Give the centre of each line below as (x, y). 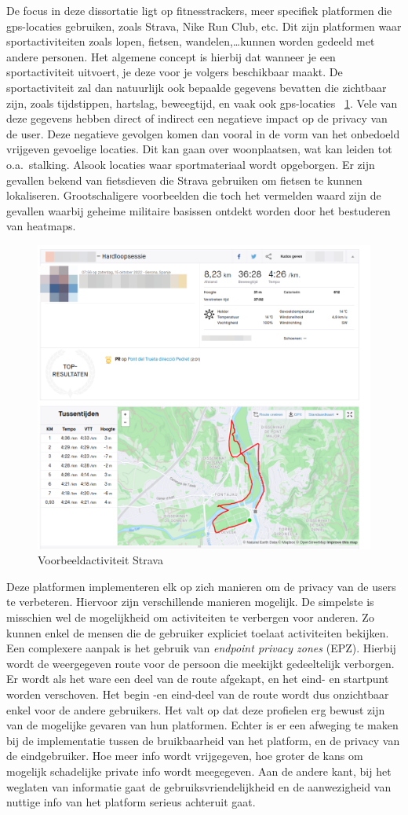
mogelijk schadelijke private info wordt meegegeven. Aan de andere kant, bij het (199, 771)
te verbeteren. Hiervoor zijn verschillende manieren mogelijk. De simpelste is (190, 602)
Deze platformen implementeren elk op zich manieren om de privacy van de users (201, 586)
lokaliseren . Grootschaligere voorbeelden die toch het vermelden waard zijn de (194, 195)
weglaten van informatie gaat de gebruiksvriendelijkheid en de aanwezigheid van (199, 786)
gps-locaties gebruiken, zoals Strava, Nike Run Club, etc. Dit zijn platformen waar (204, 26)
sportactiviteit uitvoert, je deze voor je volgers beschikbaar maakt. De (175, 72)
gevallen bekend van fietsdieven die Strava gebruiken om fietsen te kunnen (184, 180)
